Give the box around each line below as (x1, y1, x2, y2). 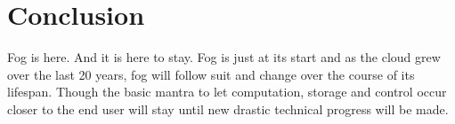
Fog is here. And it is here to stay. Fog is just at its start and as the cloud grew (7, 48, 441, 66)
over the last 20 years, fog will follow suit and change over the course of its (7, 65, 415, 83)
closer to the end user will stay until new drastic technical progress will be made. (7, 99, 449, 118)
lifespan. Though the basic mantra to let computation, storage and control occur (7, 82, 447, 101)
